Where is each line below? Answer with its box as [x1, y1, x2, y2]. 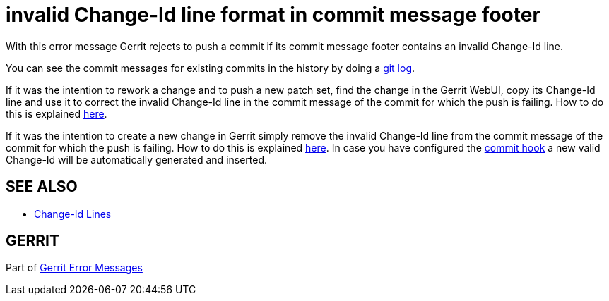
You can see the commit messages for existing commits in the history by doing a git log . [6, 61, 415, 74]
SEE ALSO [6, 178, 78, 196]
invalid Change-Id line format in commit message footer [6, 3, 540, 27]
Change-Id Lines [34, 207, 112, 220]
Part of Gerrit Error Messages [6, 262, 143, 274]
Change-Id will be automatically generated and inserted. [6, 153, 268, 166]
